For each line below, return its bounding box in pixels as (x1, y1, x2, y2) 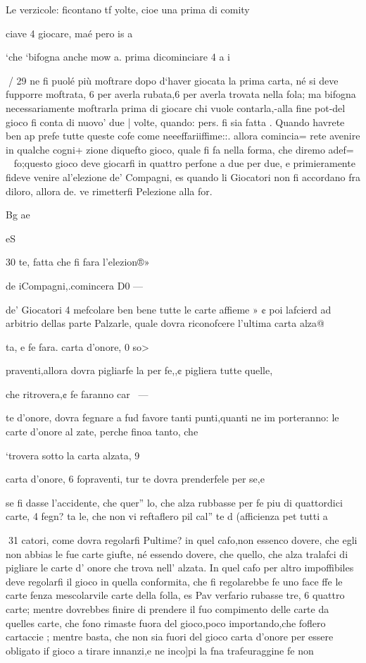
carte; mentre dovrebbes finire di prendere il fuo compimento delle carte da (6, 602, 329, 616)
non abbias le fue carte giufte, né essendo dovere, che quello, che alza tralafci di (6, 546, 348, 561)
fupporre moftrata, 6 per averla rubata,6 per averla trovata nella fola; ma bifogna (6, 87, 356, 101)
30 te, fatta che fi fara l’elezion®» (6, 254, 150, 269)
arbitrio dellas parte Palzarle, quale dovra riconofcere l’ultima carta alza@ (6, 316, 324, 330)
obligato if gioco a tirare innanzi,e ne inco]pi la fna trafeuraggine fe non (6, 643, 314, 657)
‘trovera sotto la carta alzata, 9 (6, 447, 140, 462)
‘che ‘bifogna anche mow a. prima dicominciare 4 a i (6, 49, 230, 64)
